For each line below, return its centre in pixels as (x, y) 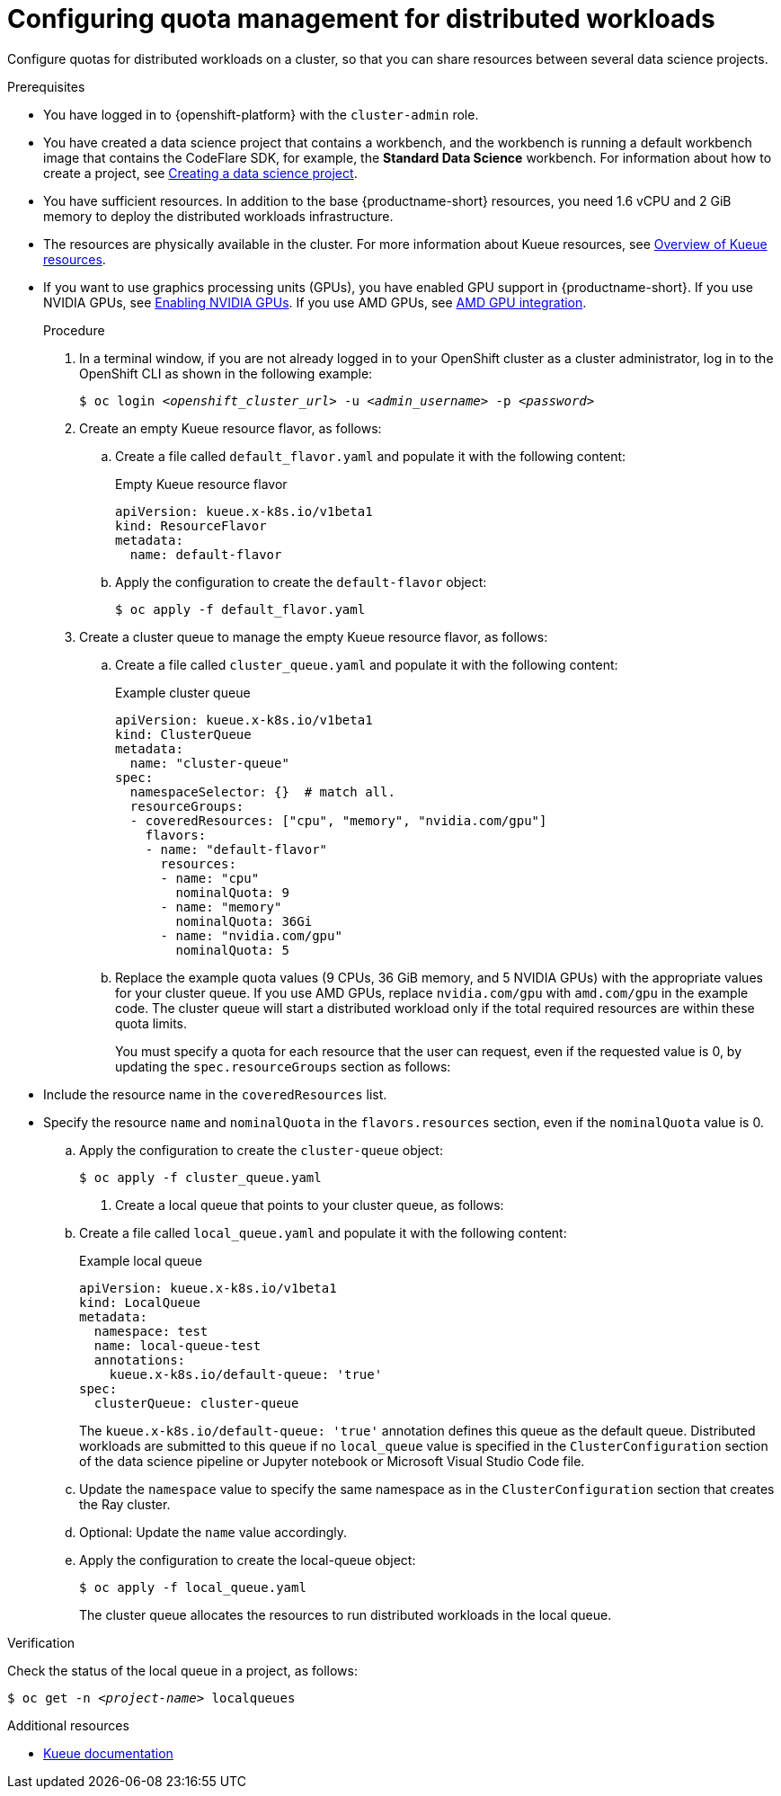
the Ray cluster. (125, 1504)
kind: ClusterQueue (183, 734)
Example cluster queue (183, 692)
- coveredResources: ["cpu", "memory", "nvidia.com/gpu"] (338, 820)
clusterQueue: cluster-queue (196, 1403)
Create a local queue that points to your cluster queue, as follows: (310, 1205)
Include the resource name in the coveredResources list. (215, 1094)
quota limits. (151, 1023)
